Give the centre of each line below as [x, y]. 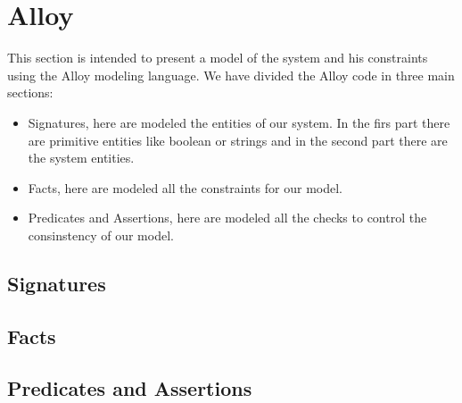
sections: [30, 92]
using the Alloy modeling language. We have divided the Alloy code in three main [231, 75]
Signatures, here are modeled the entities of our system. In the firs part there [239, 122]
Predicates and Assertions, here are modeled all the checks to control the [227, 218]
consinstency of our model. [101, 235]
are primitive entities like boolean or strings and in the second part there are [238, 140]
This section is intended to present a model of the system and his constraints [218, 58]
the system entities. [81, 158]
